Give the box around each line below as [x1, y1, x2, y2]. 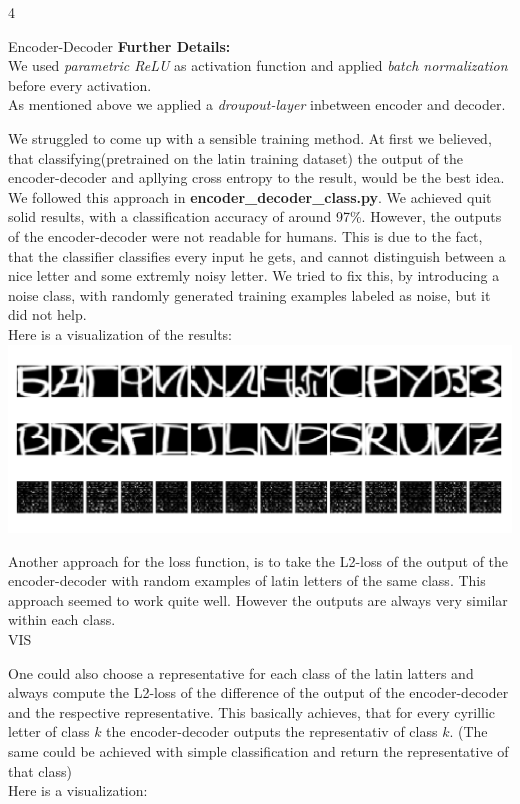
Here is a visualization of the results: [8, 323, 232, 344]
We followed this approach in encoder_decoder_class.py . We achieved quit [8, 186, 492, 207]
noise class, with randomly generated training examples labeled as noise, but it [8, 284, 491, 305]
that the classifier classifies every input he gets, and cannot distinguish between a [8, 245, 506, 266]
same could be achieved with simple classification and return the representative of [8, 740, 509, 761]
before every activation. [8, 74, 152, 95]
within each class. [8, 609, 116, 630]
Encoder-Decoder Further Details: [8, 35, 231, 56]
